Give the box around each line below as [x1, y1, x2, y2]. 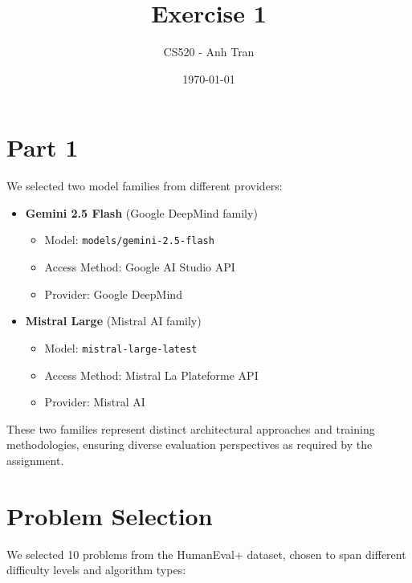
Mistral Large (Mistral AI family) [25, 312, 202, 329]
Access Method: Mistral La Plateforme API [44, 366, 259, 383]
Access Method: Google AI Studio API [44, 259, 235, 275]
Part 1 [6, 131, 79, 164]
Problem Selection [6, 499, 213, 532]
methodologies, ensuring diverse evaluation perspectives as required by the [6, 436, 373, 453]
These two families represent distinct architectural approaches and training [6, 420, 375, 437]
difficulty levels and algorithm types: [6, 561, 186, 578]
